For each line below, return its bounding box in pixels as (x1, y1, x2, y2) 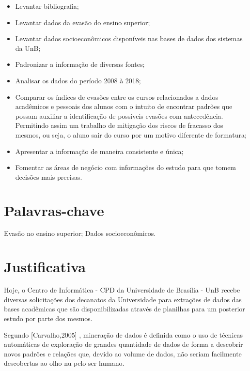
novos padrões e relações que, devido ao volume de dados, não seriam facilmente (4, 348, 242, 358)
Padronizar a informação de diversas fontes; (15, 59, 145, 69)
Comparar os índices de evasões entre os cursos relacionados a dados (15, 92, 218, 102)
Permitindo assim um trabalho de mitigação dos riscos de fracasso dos (15, 120, 223, 130)
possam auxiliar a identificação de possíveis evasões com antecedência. (15, 110, 223, 121)
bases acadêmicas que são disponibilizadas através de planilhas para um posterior (4, 304, 245, 314)
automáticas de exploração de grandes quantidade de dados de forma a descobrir (4, 339, 243, 349)
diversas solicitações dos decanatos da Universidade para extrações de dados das (4, 294, 242, 304)
